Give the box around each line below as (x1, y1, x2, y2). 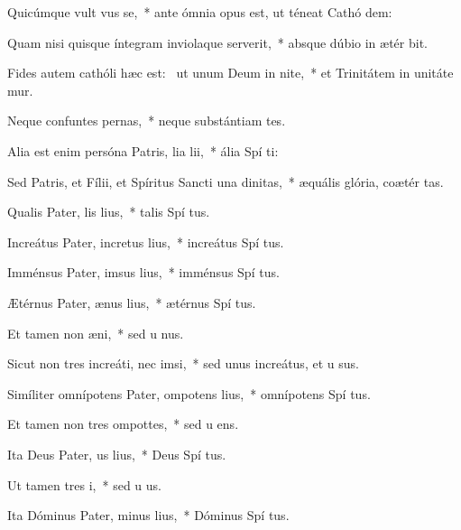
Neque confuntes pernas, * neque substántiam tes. (7, 111, 286, 130)
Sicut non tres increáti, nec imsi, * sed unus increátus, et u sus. (7, 354, 359, 373)
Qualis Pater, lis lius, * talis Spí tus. (7, 202, 210, 221)
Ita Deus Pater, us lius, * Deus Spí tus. (7, 444, 226, 463)
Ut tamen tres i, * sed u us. (7, 475, 161, 494)
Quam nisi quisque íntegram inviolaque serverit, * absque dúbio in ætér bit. (7, 33, 429, 51)
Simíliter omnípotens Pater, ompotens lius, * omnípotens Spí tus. (7, 384, 371, 403)
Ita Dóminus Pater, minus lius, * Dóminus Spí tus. (7, 506, 290, 525)
